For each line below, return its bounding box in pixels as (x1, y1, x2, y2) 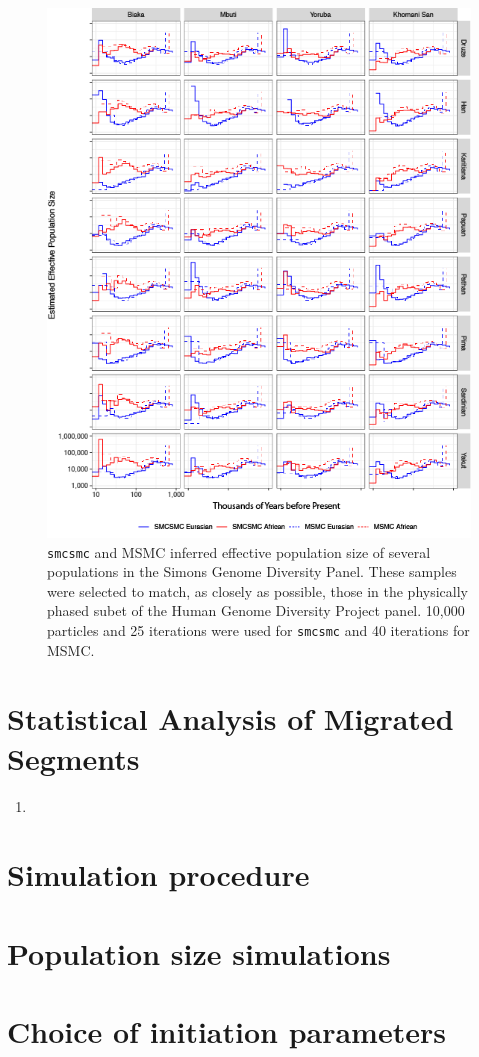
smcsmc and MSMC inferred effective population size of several (47, 541, 431, 562)
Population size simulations (7, 932, 391, 973)
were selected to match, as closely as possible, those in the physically (47, 580, 468, 601)
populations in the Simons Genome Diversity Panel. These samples (47, 561, 457, 582)
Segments (7, 737, 140, 778)
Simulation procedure (7, 854, 310, 895)
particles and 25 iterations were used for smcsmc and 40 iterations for (47, 620, 470, 641)
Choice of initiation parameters (7, 1011, 446, 1052)
